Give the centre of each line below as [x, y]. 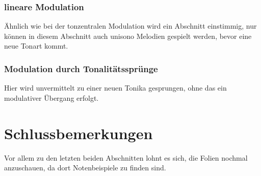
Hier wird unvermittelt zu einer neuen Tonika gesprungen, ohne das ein [115, 88]
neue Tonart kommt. [36, 46]
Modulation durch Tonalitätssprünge [81, 68]
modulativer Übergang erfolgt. [51, 97]
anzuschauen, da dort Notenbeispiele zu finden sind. [85, 168]
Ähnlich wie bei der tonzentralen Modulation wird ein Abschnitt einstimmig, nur [130, 26]
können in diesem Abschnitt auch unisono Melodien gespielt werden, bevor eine [128, 36]
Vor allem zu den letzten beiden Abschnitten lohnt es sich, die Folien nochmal [126, 157]
